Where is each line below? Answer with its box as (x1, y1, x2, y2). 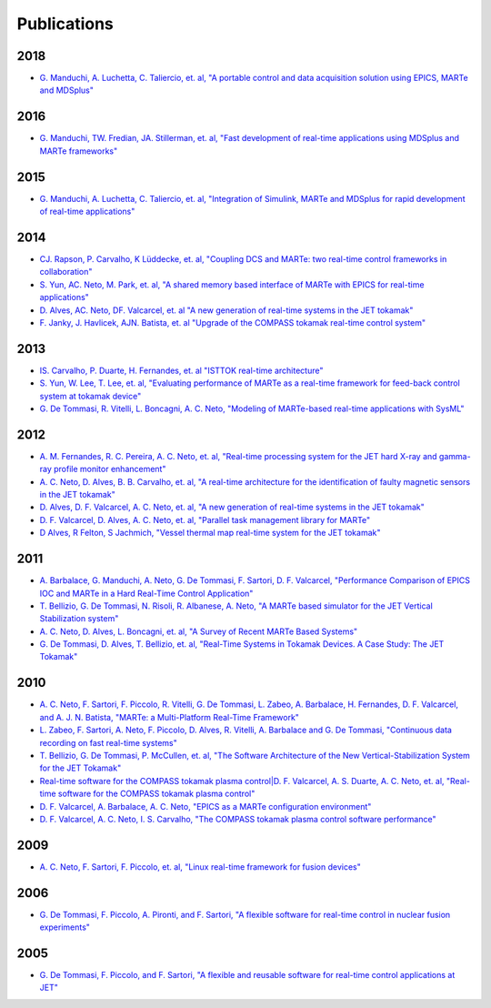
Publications (16, 14, 114, 34)
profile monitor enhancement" (53, 464, 166, 475)
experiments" (39, 922, 91, 932)
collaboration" (39, 267, 93, 277)
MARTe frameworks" (39, 146, 118, 156)
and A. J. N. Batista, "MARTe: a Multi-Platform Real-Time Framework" (39, 711, 300, 722)
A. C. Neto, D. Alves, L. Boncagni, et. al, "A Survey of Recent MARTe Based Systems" (39, 626, 358, 637)
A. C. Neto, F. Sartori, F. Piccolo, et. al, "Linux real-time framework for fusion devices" (39, 861, 361, 872)
